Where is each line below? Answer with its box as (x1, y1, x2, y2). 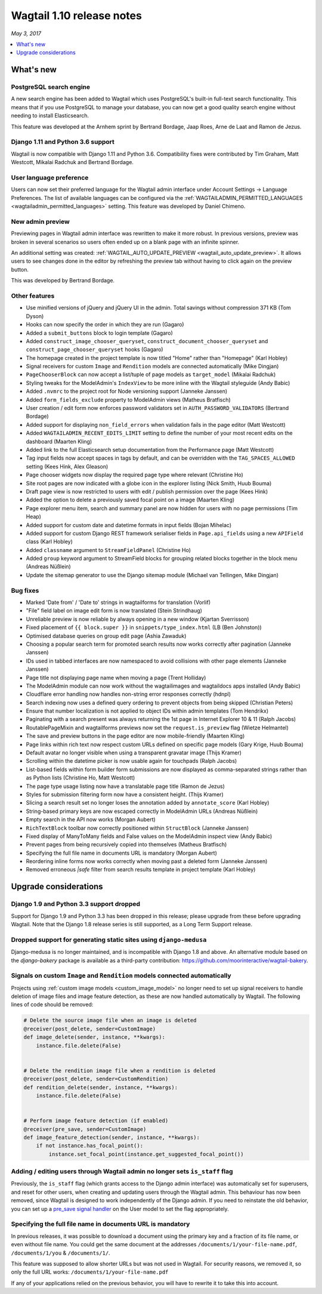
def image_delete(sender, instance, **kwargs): (23, 1034, 165, 1041)
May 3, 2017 (11, 30, 42, 37)
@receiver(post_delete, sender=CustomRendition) (23, 1076, 169, 1083)
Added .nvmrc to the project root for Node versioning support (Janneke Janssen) (26, 388, 228, 395)
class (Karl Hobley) (26, 538, 73, 546)
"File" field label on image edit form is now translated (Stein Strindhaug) (26, 607, 203, 614)
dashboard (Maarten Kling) (26, 438, 92, 445)
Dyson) (26, 312, 44, 319)
